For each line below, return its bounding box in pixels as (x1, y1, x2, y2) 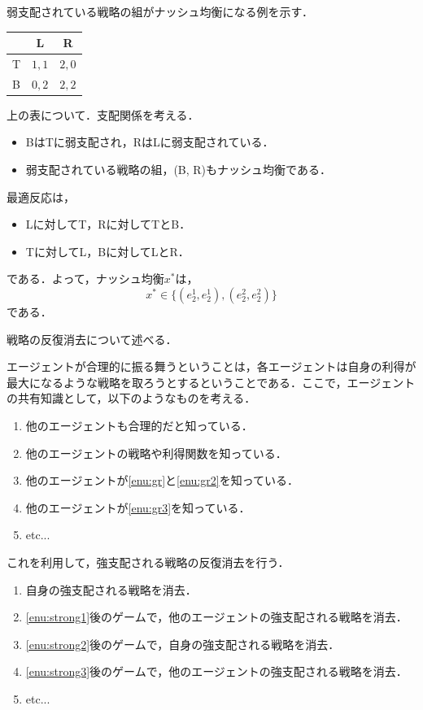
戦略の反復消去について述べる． (7, 330, 177, 347)
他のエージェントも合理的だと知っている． (25, 417, 253, 433)
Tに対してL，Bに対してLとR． (25, 242, 190, 259)
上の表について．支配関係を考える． (7, 106, 199, 123)
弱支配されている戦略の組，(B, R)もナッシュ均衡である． (25, 161, 331, 178)
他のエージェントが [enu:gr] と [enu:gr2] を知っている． (25, 472, 299, 489)
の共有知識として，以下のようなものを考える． (7, 390, 256, 407)
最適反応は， (7, 188, 75, 205)
